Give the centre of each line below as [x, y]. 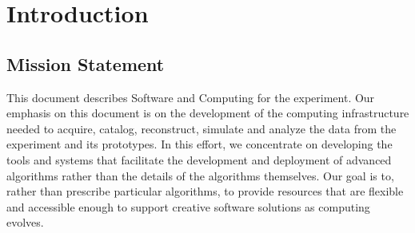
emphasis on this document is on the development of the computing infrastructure [208, 113]
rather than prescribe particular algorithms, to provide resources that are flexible [205, 191]
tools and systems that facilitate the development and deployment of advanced [199, 159]
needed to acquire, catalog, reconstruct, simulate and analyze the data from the [202, 128]
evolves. [25, 222]
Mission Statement [86, 63]
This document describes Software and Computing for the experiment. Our [191, 97]
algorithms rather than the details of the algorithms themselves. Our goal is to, [200, 175]
